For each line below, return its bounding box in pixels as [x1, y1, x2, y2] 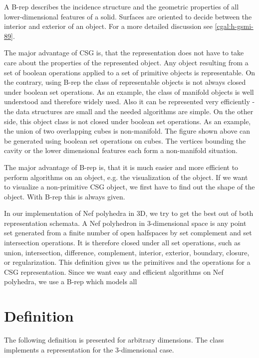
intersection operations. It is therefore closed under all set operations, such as [4, 237, 241, 248]
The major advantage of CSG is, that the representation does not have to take [4, 47, 244, 58]
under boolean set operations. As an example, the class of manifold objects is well [4, 86, 254, 97]
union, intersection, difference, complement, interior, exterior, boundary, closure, [4, 247, 250, 257]
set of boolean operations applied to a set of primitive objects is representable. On [4, 67, 256, 77]
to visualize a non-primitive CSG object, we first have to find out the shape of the [4, 181, 255, 192]
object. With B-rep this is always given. [4, 191, 125, 201]
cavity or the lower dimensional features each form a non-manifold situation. [4, 145, 238, 156]
